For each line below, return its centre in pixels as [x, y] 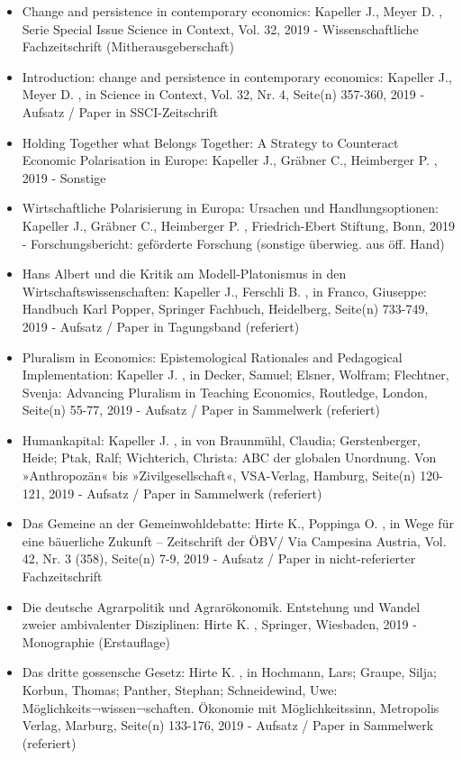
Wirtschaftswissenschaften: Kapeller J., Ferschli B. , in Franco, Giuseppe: [224, 291]
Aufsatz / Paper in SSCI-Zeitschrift [120, 111]
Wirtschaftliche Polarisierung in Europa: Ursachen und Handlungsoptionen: [231, 208]
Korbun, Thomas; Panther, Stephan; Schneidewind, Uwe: [180, 690]
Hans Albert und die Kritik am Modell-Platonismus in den [184, 274]
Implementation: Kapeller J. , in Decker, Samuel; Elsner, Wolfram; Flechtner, [236, 375]
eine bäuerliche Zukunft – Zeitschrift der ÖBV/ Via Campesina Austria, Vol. [234, 540]
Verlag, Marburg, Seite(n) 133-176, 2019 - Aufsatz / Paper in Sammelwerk [228, 725]
